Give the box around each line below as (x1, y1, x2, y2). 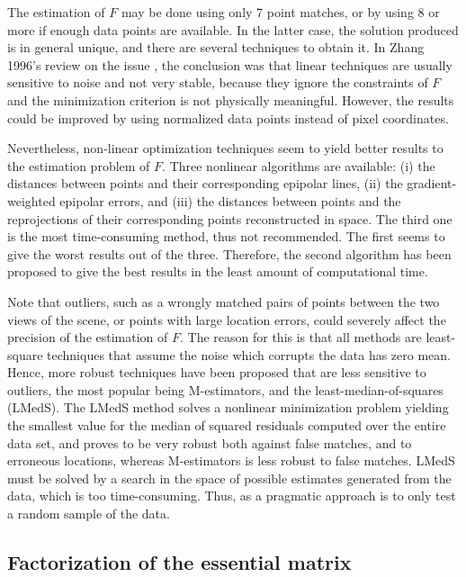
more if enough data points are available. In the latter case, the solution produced (7, 20, 459, 39)
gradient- (407, 174, 457, 193)
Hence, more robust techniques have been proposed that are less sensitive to (7, 363, 426, 382)
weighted (7, 191, 56, 210)
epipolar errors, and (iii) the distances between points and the (59, 191, 401, 210)
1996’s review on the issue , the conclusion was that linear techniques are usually (7, 55, 453, 74)
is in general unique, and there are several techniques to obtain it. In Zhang (7, 38, 425, 57)
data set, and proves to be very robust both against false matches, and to (7, 433, 412, 452)
